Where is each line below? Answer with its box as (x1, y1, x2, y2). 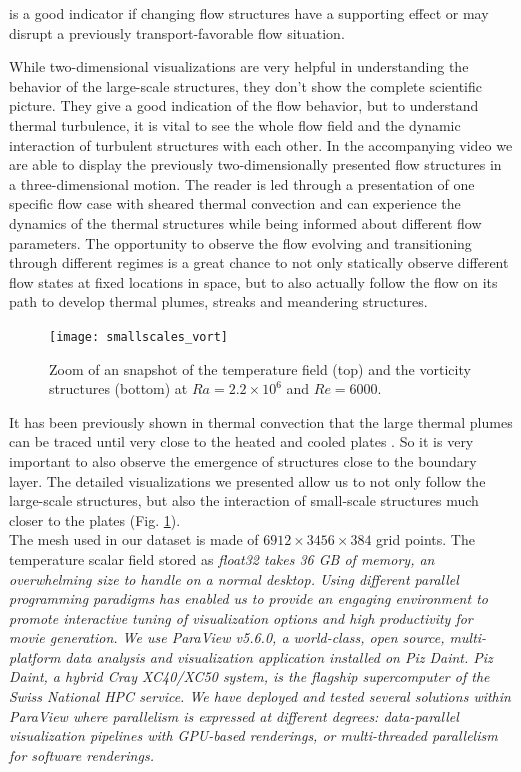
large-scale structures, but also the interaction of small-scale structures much (9, 490, 479, 511)
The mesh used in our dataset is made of (9, 529, 259, 550)
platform (9, 646, 61, 667)
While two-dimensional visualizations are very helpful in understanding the (9, 56, 469, 77)
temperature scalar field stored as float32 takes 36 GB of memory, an (9, 548, 435, 569)
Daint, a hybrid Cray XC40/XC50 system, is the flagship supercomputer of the (9, 666, 490, 687)
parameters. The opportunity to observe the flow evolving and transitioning (9, 232, 472, 253)
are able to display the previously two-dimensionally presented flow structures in (9, 154, 502, 175)
